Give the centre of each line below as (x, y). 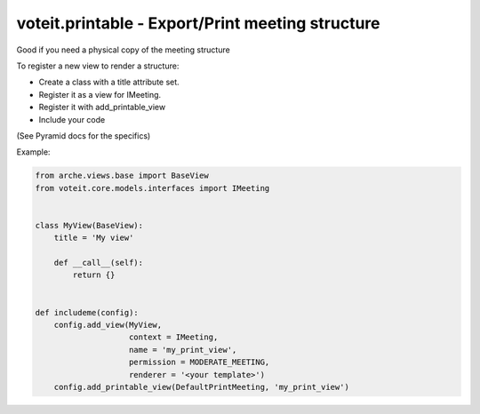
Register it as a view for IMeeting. (100, 94)
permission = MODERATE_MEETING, (200, 362)
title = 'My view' (94, 238)
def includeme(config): (87, 312)
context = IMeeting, (174, 337)
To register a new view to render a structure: (98, 66)
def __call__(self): (99, 263)
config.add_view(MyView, (108, 325)
